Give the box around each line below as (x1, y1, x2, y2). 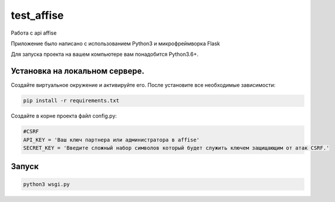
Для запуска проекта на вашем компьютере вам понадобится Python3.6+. (11, 51, 199, 58)
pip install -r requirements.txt (23, 97, 120, 104)
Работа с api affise (11, 29, 57, 36)
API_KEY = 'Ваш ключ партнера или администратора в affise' (23, 136, 200, 143)
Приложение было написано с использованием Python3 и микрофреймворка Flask (11, 40, 220, 47)
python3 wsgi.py (23, 181, 70, 187)
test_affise (11, 9, 64, 22)
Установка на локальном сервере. (11, 66, 145, 76)
